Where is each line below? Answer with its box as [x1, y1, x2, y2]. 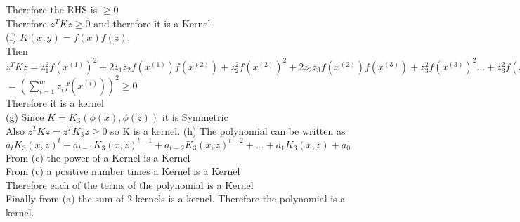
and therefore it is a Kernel [93, 15, 211, 30]
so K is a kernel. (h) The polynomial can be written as [110, 123, 346, 138]
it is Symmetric [162, 109, 228, 124]
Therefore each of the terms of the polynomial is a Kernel [6, 177, 254, 192]
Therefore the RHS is [6, 2, 98, 16]
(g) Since [6, 109, 44, 124]
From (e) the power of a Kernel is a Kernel [6, 150, 190, 164]
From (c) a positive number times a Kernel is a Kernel [6, 164, 240, 178]
